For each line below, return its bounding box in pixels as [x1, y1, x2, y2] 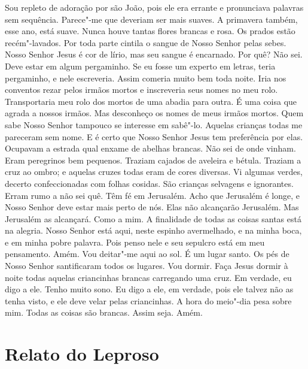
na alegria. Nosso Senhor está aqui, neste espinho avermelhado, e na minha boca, [5, 224, 302, 237]
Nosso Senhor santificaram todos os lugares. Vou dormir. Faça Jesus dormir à [5, 259, 288, 272]
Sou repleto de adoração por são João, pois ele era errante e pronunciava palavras [5, 1, 304, 13]
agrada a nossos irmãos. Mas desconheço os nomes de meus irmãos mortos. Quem [5, 107, 304, 119]
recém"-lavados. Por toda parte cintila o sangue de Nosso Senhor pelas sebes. [5, 36, 286, 49]
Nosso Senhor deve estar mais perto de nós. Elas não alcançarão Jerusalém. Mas [5, 201, 299, 213]
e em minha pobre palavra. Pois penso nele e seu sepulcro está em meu [5, 235, 265, 248]
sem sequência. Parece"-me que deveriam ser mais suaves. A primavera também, [5, 13, 298, 25]
